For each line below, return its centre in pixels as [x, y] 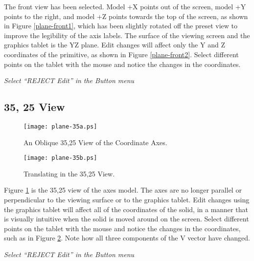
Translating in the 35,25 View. [69, 173]
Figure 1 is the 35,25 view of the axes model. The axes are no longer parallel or [123, 190]
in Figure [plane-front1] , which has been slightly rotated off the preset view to [121, 26]
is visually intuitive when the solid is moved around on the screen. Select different [127, 219]
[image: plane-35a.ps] [60, 126]
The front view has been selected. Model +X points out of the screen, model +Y [125, 6]
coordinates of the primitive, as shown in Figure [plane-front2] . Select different [121, 54]
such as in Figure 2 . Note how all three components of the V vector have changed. [127, 238]
